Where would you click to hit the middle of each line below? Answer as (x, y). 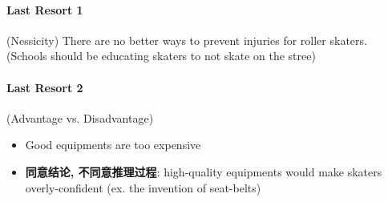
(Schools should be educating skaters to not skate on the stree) (161, 56)
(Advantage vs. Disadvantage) (80, 117)
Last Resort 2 (45, 87)
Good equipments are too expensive (113, 145)
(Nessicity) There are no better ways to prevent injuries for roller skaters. (187, 40)
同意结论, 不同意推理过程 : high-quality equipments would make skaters (204, 171)
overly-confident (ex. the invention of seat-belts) (143, 187)
